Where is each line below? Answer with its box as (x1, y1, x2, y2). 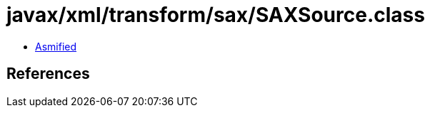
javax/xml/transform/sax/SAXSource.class (6, 3, 425, 27)
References (6, 65, 90, 83)
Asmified (35, 40, 77, 53)
